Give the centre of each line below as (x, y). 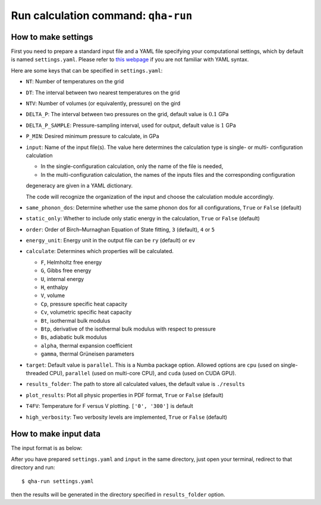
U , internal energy (62, 279)
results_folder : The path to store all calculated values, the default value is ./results (136, 384)
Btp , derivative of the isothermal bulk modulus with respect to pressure (128, 329)
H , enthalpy (54, 287)
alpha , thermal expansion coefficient (86, 345)
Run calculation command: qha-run (102, 15)
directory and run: (33, 467)
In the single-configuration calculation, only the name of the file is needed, (132, 166)
